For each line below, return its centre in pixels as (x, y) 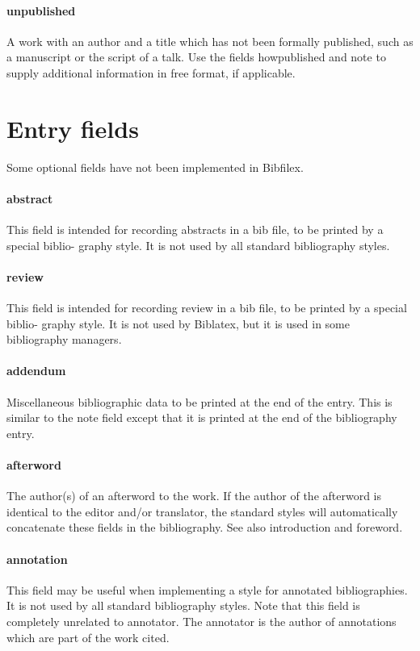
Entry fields (73, 128)
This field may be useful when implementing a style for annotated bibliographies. (207, 589)
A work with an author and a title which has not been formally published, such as (210, 41)
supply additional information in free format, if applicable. (151, 72)
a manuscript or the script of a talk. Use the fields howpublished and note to (196, 57)
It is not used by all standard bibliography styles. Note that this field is (183, 605)
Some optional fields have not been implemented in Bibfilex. (155, 167)
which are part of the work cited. (88, 637)
